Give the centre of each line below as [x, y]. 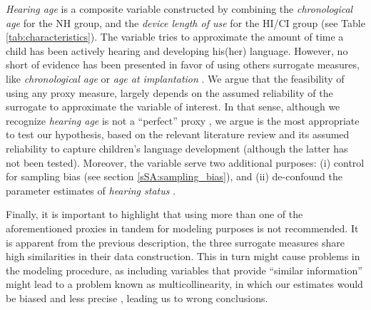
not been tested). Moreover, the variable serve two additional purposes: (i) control [185, 162]
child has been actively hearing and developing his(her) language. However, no [177, 50]
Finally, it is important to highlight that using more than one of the [154, 214]
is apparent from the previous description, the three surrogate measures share [175, 242]
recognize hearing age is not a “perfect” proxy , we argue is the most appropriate [183, 120]
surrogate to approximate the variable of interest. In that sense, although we [173, 107]
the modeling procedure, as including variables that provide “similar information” [184, 270]
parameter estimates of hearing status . [91, 190]
